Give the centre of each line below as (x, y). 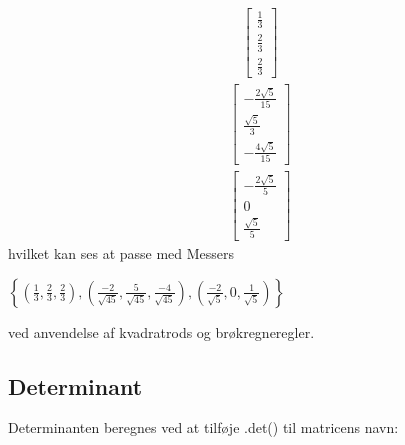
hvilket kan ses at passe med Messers (121, 253)
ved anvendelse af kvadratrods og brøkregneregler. (161, 331)
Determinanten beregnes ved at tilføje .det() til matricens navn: (203, 427)
